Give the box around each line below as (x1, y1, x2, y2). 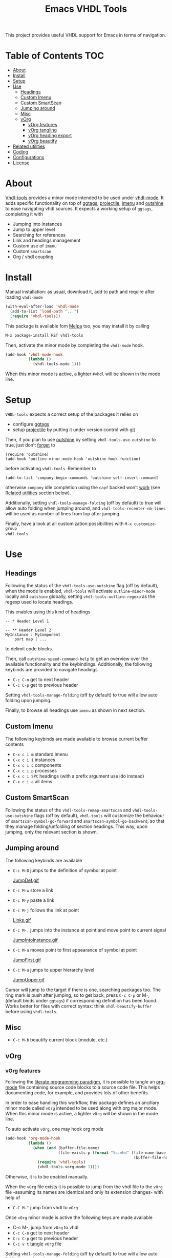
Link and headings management (12, 237, 81, 244)
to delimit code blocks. (5, 646, 53, 652)
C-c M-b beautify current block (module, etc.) (12, 1037, 108, 1043)
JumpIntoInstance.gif (12, 937, 58, 943)
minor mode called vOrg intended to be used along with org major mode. (5, 1105, 158, 1111)
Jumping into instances (12, 221, 62, 227)
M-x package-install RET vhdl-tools (5, 333, 83, 338)
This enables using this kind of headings (5, 609, 91, 615)
